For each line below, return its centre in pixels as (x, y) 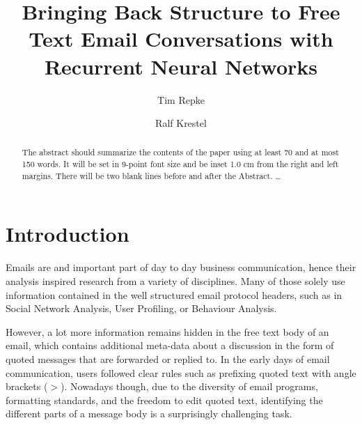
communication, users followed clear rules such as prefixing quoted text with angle (181, 372)
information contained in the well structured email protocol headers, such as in (174, 294)
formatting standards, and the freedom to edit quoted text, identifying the (164, 400)
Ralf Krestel (181, 123)
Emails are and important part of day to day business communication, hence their (181, 267)
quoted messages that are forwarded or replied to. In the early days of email (168, 358)
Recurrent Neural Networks (181, 66)
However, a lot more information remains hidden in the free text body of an (167, 331)
